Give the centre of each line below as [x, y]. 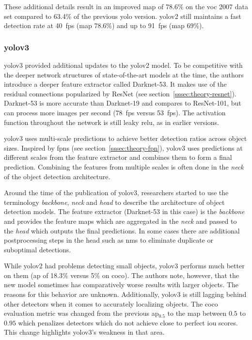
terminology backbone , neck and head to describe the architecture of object [114, 202]
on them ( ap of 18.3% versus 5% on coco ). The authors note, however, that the [121, 275]
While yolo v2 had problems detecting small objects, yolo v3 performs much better [124, 266]
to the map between [197, 313]
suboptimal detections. [38, 249]
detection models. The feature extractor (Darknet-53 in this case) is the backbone [124, 211]
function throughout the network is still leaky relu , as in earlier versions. [111, 122]
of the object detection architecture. [57, 176]
